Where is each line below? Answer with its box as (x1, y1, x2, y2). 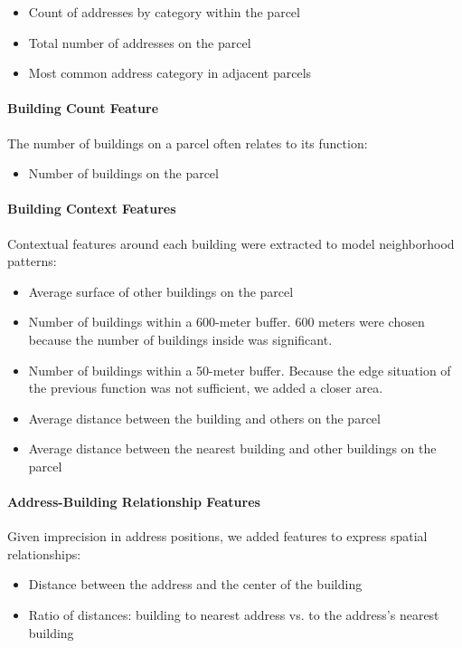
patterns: (7, 252, 57, 271)
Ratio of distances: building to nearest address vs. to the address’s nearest (28, 605, 439, 624)
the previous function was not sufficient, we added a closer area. (28, 378, 383, 397)
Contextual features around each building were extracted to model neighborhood (7, 233, 455, 253)
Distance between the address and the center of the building (28, 575, 363, 594)
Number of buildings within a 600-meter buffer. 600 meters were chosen (28, 312, 425, 331)
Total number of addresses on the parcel (28, 33, 251, 52)
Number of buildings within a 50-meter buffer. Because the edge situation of (28, 360, 451, 379)
